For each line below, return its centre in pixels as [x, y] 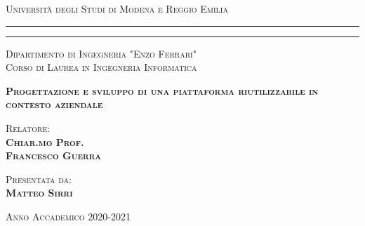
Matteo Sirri [39, 193]
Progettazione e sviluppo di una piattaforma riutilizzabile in [162, 90]
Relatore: [28, 127]
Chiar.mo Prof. [45, 141]
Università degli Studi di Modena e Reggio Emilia [117, 8]
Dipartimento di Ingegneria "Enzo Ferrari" [101, 53]
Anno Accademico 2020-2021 [68, 216]
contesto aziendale [54, 104]
